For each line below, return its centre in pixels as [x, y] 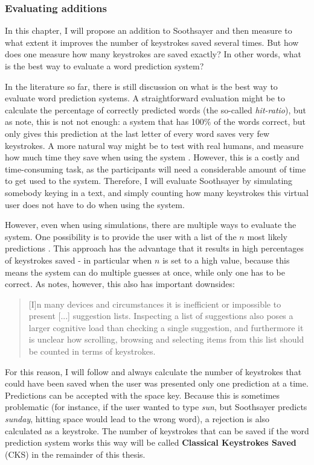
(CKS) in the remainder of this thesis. [75, 454]
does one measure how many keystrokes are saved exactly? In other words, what [153, 54]
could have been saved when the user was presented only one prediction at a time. [157, 383]
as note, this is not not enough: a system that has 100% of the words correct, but [155, 122]
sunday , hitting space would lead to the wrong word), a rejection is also [137, 419]
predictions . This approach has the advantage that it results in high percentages [154, 248]
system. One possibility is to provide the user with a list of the [121, 236]
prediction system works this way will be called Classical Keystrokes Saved [151, 442]
